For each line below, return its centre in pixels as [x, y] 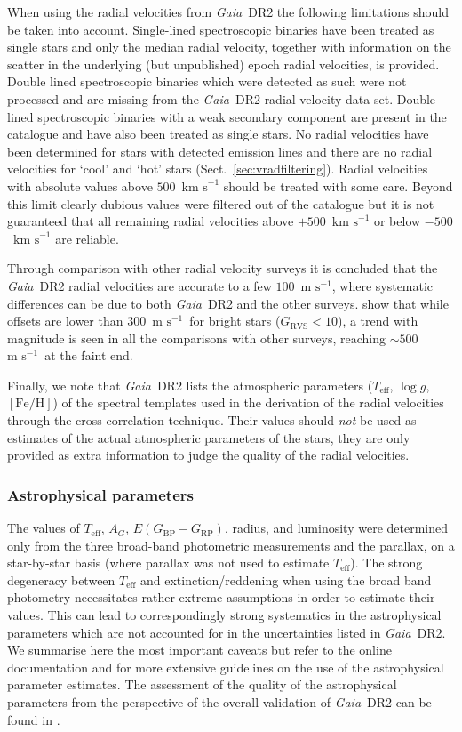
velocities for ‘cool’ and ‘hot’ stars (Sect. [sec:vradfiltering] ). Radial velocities [218, 169]
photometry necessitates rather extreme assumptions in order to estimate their [221, 597]
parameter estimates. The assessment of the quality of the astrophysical [202, 684]
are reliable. [87, 238]
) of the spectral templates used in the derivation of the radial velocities [248, 402]
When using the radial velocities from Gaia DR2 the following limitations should [228, 12]
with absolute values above [80, 185]
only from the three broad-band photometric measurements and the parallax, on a [231, 545]
